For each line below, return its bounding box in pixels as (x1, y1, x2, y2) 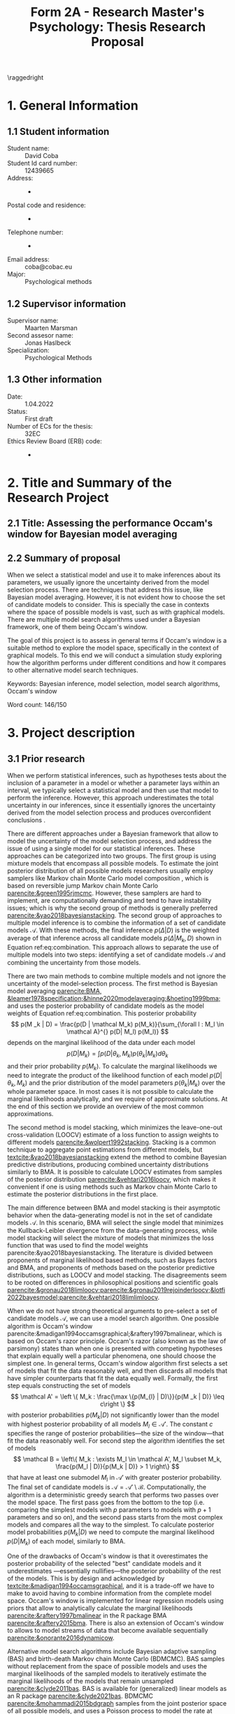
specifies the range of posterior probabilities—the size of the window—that (7, 1429, 224, 1437)
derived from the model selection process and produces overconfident (7, 808, 211, 817)
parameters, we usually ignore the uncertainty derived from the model (7, 578, 210, 587)
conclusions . (7, 816, 46, 824)
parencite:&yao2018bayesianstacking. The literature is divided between (7, 1249, 213, 1257)
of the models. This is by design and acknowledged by (7, 1574, 165, 1583)
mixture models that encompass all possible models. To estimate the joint (7, 859, 219, 868)
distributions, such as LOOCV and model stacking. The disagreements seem (7, 1271, 227, 1280)
